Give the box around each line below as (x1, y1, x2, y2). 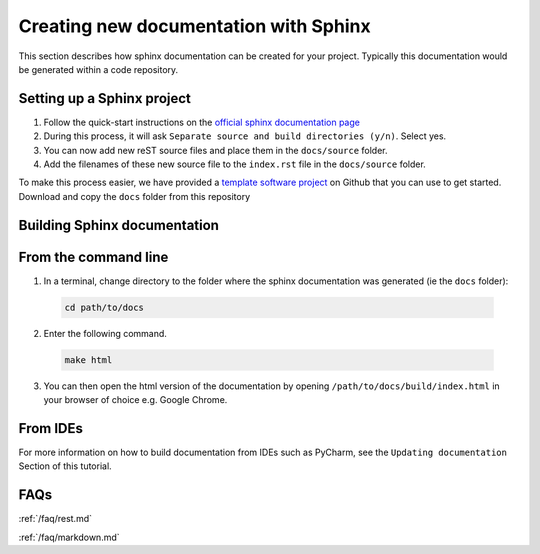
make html (64, 354, 113, 365)
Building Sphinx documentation (18, 216, 220, 234)
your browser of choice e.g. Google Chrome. (43, 394, 228, 406)
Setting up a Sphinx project (18, 90, 192, 107)
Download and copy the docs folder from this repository (18, 190, 251, 202)
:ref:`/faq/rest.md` (18, 513, 93, 525)
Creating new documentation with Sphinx (18, 15, 371, 37)
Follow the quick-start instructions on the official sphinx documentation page (43, 116, 360, 128)
